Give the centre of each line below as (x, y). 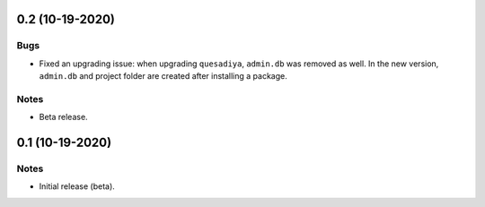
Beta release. (64, 117)
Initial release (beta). (77, 186)
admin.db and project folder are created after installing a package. (163, 76)
